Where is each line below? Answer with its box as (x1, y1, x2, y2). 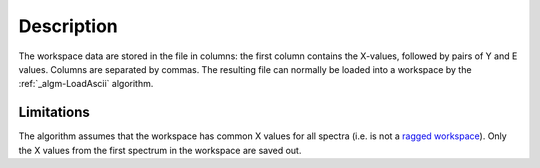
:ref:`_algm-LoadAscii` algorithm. (18, 78, 154, 90)
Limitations (18, 104, 90, 121)
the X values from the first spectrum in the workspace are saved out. (18, 144, 302, 156)
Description (18, 15, 119, 37)
